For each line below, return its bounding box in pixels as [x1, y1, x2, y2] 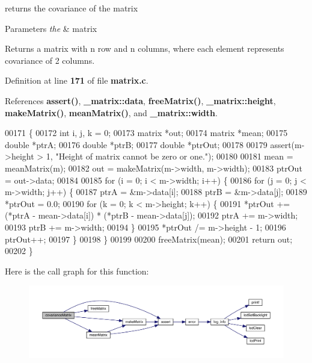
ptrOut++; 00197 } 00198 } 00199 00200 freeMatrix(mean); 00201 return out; [5, 232, 293, 245]
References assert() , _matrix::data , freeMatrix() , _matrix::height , [5, 94, 276, 107]
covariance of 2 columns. [5, 54, 95, 66]
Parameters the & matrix [5, 22, 97, 34]
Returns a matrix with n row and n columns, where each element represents [5, 42, 284, 55]
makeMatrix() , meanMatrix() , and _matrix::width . [5, 106, 218, 119]
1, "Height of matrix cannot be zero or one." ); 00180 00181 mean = [46, 150, 293, 163]
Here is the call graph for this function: [5, 264, 149, 277]
